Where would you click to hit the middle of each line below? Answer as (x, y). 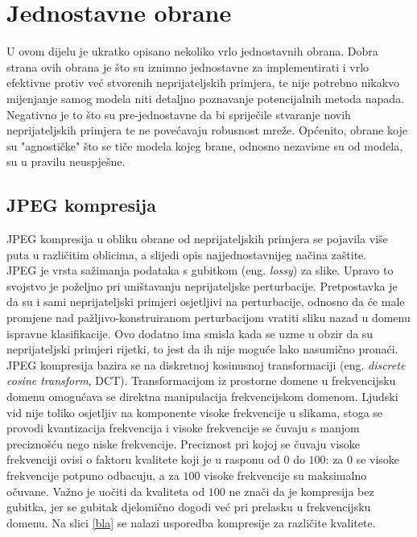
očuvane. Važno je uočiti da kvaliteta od (106, 491)
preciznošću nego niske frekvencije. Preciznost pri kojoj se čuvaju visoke (183, 443)
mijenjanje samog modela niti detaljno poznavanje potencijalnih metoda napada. (206, 98)
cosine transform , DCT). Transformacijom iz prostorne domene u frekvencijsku (201, 380)
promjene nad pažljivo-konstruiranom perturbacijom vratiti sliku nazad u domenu (208, 318)
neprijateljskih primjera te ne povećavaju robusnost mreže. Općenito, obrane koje (207, 130)
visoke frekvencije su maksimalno (285, 475)
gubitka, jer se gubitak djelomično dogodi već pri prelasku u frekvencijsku (189, 507)
